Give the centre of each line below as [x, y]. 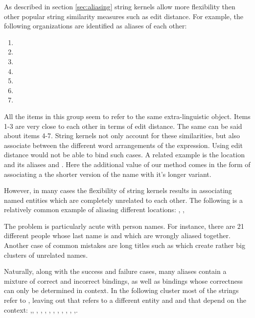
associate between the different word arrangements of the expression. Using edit [123, 145]
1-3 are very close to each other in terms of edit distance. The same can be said [123, 126]
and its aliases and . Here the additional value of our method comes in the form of [127, 164]
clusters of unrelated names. [46, 255]
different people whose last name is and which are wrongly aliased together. [117, 235]
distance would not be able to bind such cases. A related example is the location [124, 155]
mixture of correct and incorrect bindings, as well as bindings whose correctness [124, 281]
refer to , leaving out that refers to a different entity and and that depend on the [125, 300]
